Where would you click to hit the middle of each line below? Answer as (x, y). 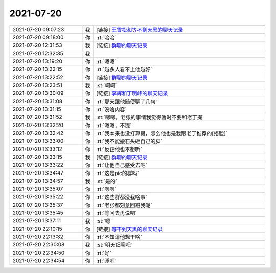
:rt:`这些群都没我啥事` (122, 197)
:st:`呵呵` (107, 85)
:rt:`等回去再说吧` (117, 213)
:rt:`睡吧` (107, 261)
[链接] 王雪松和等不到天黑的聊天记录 (140, 30)
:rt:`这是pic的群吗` (118, 173)
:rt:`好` (104, 253)
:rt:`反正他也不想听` (119, 149)
